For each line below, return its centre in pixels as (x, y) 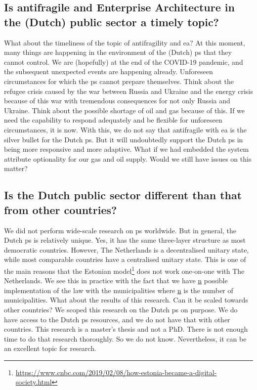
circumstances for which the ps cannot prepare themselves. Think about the (119, 81)
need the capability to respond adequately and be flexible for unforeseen (113, 120)
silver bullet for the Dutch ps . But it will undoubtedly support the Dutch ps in (124, 139)
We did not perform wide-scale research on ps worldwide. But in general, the (120, 230)
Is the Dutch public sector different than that (123, 195)
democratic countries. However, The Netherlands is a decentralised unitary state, (127, 249)
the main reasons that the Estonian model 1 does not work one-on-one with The (124, 270)
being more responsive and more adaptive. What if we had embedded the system (127, 149)
